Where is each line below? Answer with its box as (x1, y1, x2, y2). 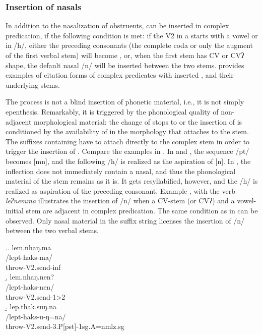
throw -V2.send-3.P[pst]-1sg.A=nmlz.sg (6, 321, 124, 331)
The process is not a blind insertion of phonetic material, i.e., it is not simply (6, 96, 244, 107)
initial (6, 205, 24, 215)
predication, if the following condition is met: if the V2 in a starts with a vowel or (6, 30, 258, 40)
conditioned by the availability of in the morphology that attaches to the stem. (6, 126, 249, 137)
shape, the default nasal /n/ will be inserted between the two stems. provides (6, 60, 244, 70)
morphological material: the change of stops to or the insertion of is (33, 116, 242, 127)
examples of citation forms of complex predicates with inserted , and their (6, 70, 234, 80)
